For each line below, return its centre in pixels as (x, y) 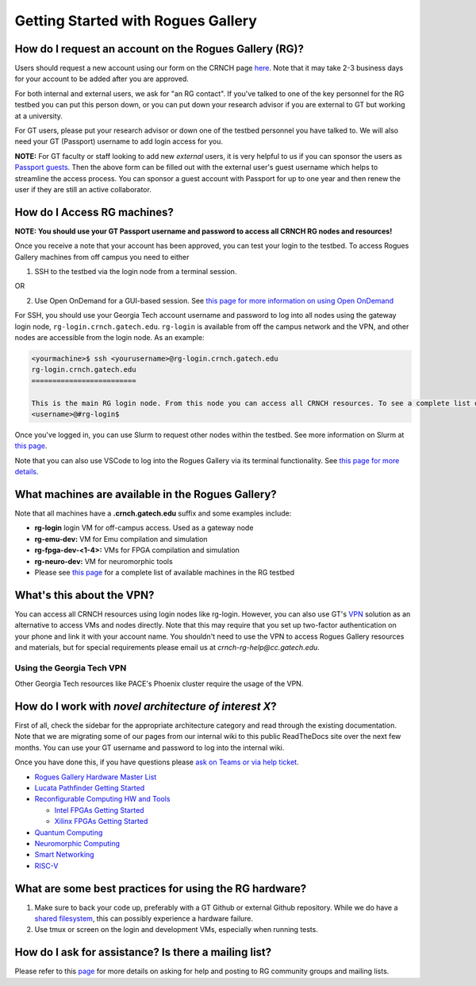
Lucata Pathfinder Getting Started (90, 788)
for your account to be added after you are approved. (102, 79)
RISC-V (46, 865)
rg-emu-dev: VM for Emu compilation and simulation (121, 539)
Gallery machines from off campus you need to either (102, 257)
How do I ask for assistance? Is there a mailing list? (143, 952)
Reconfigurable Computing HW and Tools (102, 799)
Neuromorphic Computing (77, 843)
